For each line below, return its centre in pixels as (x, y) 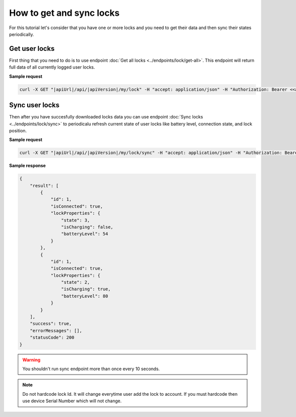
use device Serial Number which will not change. (72, 401)
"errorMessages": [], (56, 330)
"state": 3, (75, 220)
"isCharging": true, (86, 289)
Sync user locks (34, 105)
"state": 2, (75, 282)
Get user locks (32, 49)
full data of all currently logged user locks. (52, 67)
